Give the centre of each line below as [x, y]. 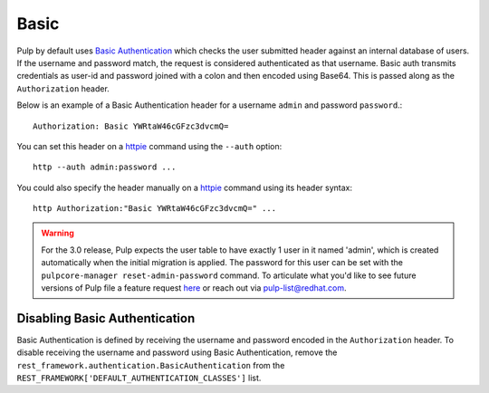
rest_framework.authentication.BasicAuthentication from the [151, 365]
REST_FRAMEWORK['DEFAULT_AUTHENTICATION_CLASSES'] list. [139, 378]
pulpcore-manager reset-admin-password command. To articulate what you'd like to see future [229, 275]
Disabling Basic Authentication [106, 318]
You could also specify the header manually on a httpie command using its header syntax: [185, 187]
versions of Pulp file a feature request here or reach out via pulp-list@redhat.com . [194, 288]
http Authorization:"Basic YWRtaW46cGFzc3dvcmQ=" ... [154, 209]
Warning [58, 233]
